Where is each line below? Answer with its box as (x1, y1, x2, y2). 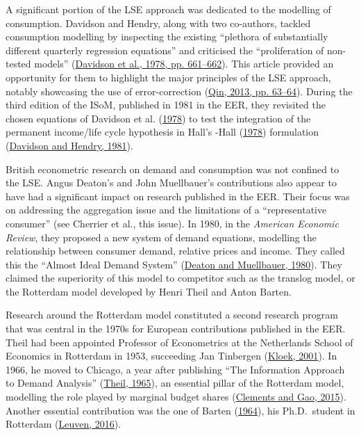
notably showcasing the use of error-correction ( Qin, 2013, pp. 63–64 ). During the (6, 83, 353, 98)
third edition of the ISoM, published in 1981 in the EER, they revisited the (6, 97, 326, 112)
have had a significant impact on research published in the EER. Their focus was (6, 188, 350, 203)
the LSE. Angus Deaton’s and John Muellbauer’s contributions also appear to (6, 175, 337, 190)
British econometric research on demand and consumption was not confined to (6, 161, 339, 176)
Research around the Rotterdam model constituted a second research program (6, 307, 338, 322)
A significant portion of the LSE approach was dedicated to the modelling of (6, 2, 331, 16)
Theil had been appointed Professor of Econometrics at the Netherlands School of (6, 334, 353, 349)
